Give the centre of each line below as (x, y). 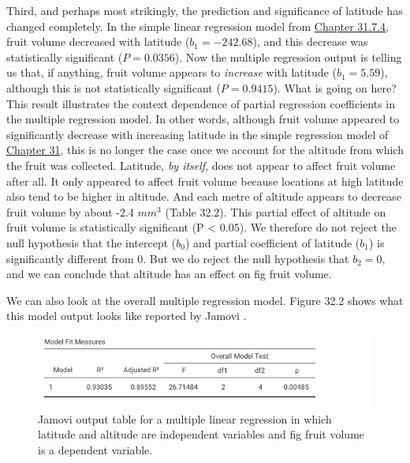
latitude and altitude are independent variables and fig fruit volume (201, 434)
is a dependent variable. (95, 449)
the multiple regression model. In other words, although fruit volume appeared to (203, 119)
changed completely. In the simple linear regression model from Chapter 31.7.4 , (198, 26)
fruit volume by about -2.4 (70, 211)
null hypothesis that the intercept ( (91, 242)
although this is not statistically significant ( (114, 87)
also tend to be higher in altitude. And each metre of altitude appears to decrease (204, 196)
